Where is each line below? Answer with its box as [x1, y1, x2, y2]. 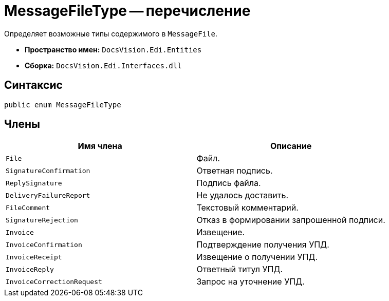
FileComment [6, 203, 50, 212]
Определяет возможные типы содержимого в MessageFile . [4, 29, 218, 38]
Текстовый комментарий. [196, 202, 299, 213]
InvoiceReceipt [6, 253, 62, 261]
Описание [270, 141, 312, 152]
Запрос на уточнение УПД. [196, 276, 305, 287]
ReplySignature [6, 179, 62, 187]
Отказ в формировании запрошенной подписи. [196, 215, 385, 225]
